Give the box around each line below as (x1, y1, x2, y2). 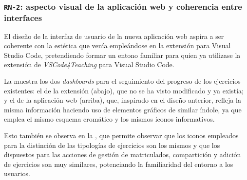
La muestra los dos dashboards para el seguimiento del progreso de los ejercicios (4, 76, 241, 86)
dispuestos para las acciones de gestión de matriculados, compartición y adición (4, 149, 241, 160)
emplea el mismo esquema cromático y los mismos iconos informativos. (4, 114, 215, 124)
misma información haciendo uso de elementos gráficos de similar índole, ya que (4, 104, 242, 114)
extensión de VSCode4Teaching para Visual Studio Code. (4, 59, 174, 70)
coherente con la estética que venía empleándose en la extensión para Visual (4, 40, 231, 51)
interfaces (4, 12, 42, 24)
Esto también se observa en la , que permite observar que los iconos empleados (4, 130, 239, 141)
